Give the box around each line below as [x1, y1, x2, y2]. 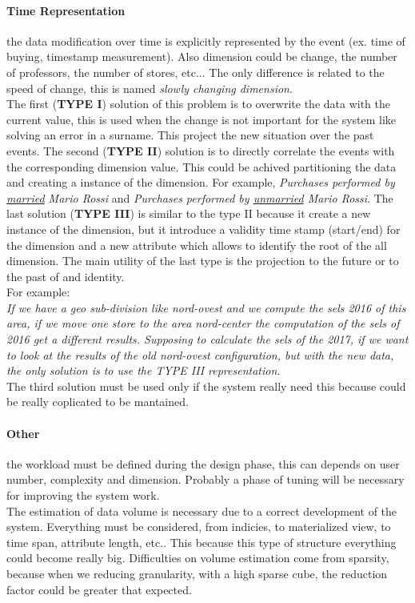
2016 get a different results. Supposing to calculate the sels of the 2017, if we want [6, 331, 409, 348]
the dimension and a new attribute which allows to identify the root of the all [6, 236, 387, 253]
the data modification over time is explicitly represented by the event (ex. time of [6, 32, 405, 49]
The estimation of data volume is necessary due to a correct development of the [6, 502, 397, 519]
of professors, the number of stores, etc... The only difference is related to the [6, 63, 385, 80]
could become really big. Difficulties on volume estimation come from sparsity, [6, 549, 389, 566]
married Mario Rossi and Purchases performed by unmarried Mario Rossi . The [6, 189, 393, 206]
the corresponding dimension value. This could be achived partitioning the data [6, 158, 397, 175]
